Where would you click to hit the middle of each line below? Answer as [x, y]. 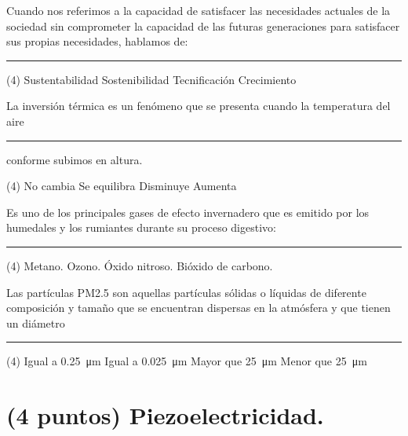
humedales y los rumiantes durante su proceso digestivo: [141, 227]
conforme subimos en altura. [75, 159]
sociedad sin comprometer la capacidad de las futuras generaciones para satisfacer [203, 26]
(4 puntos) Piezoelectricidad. [165, 415]
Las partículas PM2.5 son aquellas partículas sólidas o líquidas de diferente [186, 292]
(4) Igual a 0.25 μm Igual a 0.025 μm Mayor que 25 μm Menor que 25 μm [187, 361]
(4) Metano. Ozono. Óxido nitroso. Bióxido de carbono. [140, 265]
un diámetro [36, 322]
